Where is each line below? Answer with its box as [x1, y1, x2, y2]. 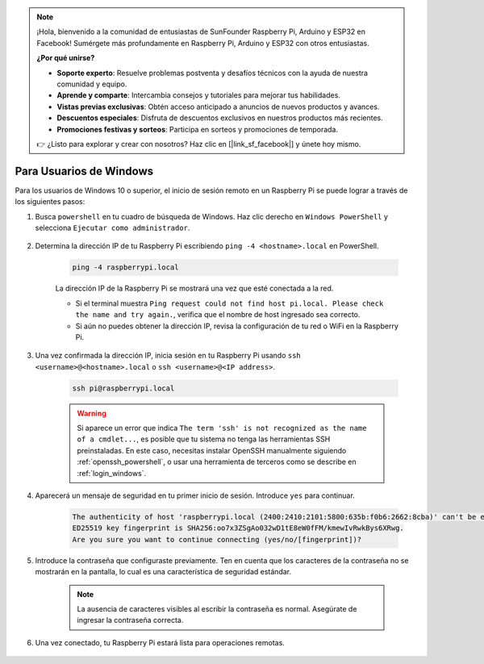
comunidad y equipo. [56, 79, 127, 89]
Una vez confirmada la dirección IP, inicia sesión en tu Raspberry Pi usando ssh [35, 351, 302, 361]
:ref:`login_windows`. [77, 468, 147, 478]
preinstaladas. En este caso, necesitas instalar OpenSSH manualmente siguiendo [77, 445, 347, 455]
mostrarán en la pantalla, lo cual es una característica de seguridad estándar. [35, 567, 292, 577]
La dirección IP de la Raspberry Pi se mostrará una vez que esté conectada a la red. [55, 283, 334, 294]
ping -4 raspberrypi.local [72, 263, 179, 272]
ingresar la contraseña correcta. [77, 616, 184, 625]
